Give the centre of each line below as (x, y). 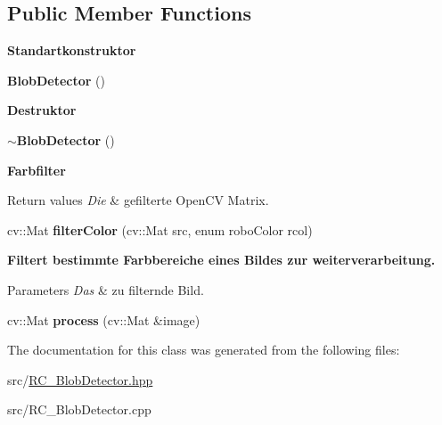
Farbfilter (37, 170)
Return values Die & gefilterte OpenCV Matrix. (138, 200)
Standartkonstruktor (72, 50)
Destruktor (42, 110)
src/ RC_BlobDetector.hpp (80, 379)
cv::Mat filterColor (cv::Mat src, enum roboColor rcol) (160, 229)
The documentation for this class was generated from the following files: (204, 350)
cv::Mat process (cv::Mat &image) (104, 319)
